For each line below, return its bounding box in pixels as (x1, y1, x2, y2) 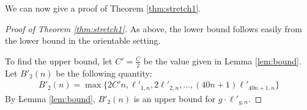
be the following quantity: (56, 66, 152, 79)
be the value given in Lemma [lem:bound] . (143, 54, 301, 67)
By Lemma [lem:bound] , (5, 92, 95, 105)
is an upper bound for (133, 92, 216, 105)
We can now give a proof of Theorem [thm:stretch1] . (5, 2, 201, 14)
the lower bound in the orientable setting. (5, 34, 161, 47)
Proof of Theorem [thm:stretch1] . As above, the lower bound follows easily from (5, 22, 302, 35)
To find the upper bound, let (5, 54, 113, 67)
